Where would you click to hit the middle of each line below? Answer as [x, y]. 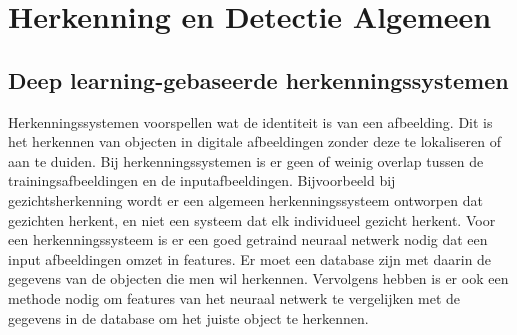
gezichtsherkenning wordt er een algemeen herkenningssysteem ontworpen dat [245, 199]
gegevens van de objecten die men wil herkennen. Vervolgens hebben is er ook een [258, 278]
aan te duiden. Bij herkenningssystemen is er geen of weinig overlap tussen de [246, 160]
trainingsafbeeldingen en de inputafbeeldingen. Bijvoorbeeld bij [202, 180]
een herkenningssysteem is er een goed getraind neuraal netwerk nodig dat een [248, 239]
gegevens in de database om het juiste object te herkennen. [188, 317]
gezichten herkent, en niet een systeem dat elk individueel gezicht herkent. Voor [252, 219]
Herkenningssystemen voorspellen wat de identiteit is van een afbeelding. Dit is [250, 121]
